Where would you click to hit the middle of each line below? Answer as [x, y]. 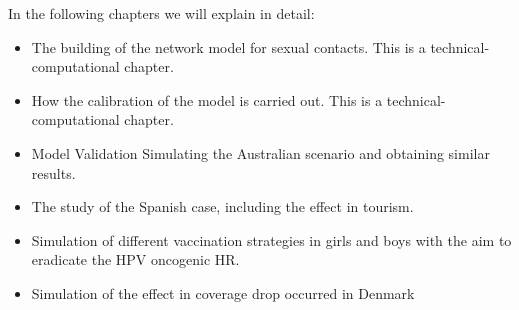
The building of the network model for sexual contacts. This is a [228, 46]
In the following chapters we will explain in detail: [161, 13]
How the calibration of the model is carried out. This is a [207, 99]
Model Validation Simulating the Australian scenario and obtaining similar [260, 152]
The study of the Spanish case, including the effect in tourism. [222, 206]
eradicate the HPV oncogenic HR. [135, 259]
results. [53, 172]
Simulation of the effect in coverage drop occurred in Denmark [223, 292]
